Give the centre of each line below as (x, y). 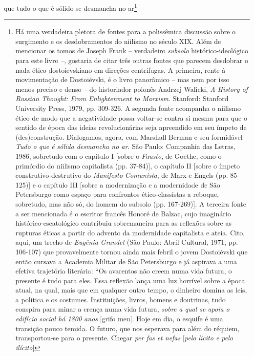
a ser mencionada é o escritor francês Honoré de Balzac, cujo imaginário (123, 213)
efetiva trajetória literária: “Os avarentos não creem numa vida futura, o (124, 271)
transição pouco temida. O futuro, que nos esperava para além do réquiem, (127, 328)
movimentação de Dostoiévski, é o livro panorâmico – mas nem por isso (122, 79)
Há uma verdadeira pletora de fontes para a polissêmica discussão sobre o (126, 31)
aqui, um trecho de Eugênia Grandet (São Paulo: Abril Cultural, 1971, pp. (127, 242)
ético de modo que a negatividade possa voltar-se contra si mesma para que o (131, 117)
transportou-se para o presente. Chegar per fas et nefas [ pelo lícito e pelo (124, 338)
